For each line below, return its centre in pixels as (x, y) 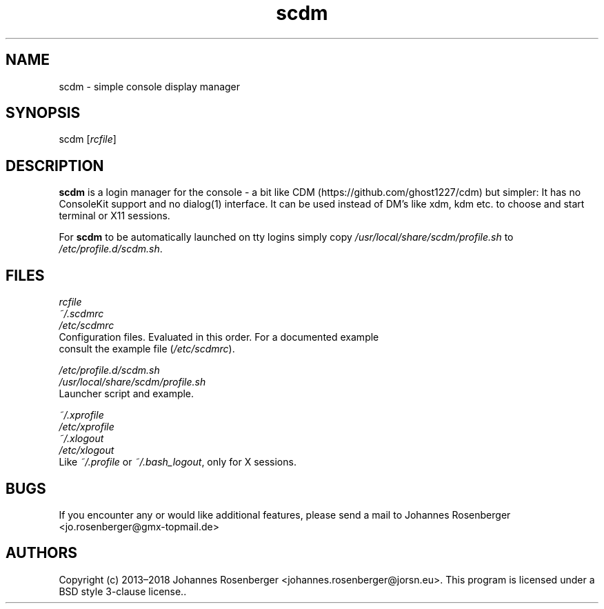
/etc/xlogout (87, 450)
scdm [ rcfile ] (88, 139)
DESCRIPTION (55, 166)
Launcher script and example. (127, 394)
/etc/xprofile (87, 427)
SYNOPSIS (43, 113)
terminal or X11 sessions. (114, 216)
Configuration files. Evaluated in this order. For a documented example (219, 337)
